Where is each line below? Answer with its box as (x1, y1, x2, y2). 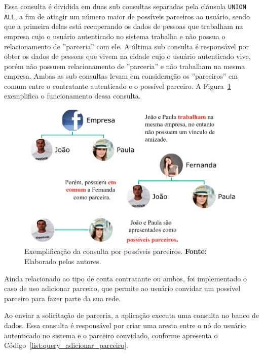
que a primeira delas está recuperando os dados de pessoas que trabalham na (4, 21, 243, 31)
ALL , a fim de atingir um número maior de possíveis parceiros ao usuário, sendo (4, 11, 250, 21)
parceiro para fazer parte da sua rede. (4, 293, 121, 303)
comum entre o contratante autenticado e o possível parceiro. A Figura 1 (4, 80, 231, 91)
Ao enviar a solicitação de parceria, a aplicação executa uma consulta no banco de (4, 310, 259, 320)
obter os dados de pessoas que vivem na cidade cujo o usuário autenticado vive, (4, 51, 251, 61)
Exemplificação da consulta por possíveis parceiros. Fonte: (24, 246, 207, 256)
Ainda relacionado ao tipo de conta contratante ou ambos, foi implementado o (4, 273, 247, 283)
